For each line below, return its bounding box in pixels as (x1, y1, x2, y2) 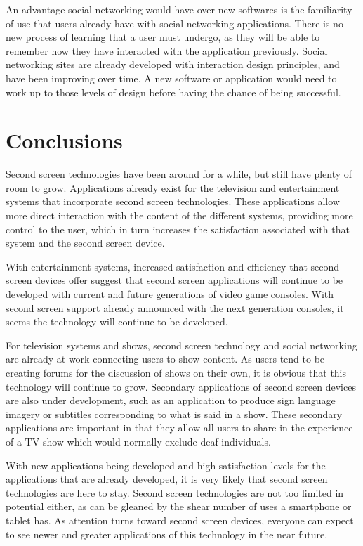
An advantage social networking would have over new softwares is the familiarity (6, 2, 352, 16)
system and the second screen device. (6, 235, 165, 250)
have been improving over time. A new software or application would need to (6, 70, 337, 85)
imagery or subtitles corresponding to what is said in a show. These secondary (6, 406, 343, 421)
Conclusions (6, 126, 123, 155)
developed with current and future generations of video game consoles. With (6, 287, 334, 301)
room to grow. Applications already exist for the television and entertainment (6, 180, 340, 195)
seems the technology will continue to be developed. (6, 314, 228, 329)
